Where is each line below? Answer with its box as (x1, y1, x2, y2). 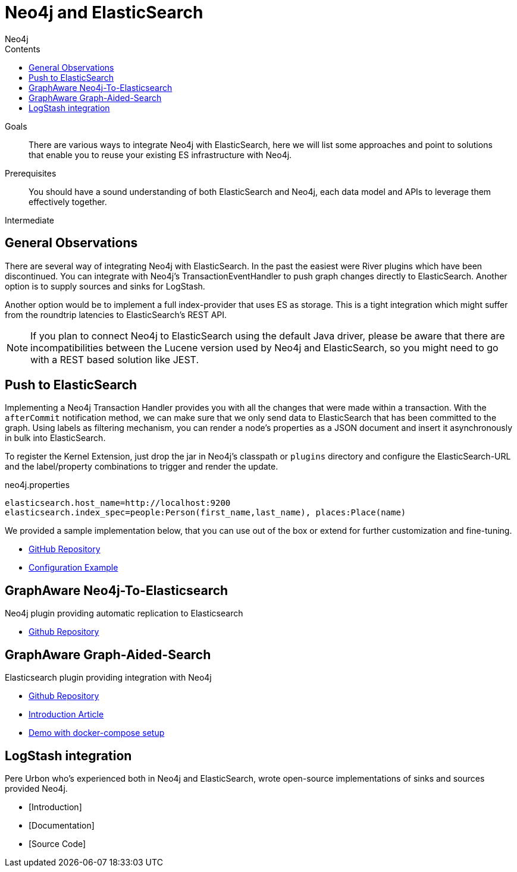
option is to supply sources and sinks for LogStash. (5, 281, 205, 291)
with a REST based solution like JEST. (30, 353, 199, 366)
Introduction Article (29, 709, 104, 720)
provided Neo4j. (5, 783, 68, 794)
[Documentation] (29, 820, 95, 830)
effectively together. (29, 196, 107, 207)
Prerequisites (5, 168, 57, 178)
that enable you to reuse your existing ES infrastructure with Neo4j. (29, 149, 292, 160)
